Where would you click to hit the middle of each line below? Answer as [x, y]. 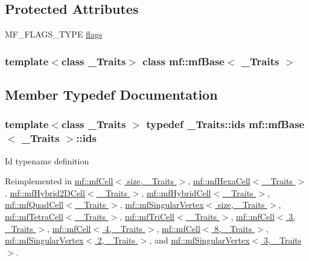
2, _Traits [116, 240]
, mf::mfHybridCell [176, 192]
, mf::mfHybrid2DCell [45, 192]
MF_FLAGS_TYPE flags [54, 34]
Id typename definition [47, 160]
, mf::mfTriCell [147, 216]
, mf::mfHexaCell [219, 181]
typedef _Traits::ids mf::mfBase [225, 124]
